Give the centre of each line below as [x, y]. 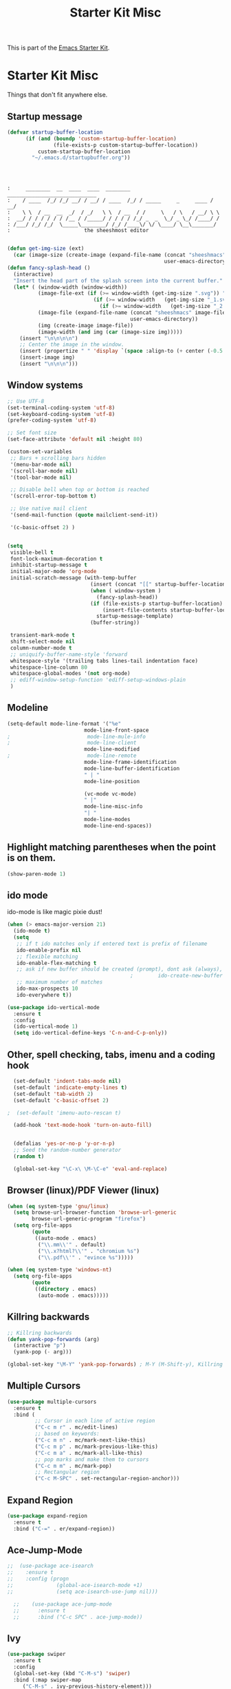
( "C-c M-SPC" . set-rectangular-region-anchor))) [107, 1479]
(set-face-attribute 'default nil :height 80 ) [75, 439]
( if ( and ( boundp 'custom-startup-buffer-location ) [101, 138]
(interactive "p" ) [40, 1346]
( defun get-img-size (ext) [46, 249]
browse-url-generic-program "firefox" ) [89, 1219]
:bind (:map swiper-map [47, 1680]
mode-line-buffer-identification [132, 768]
